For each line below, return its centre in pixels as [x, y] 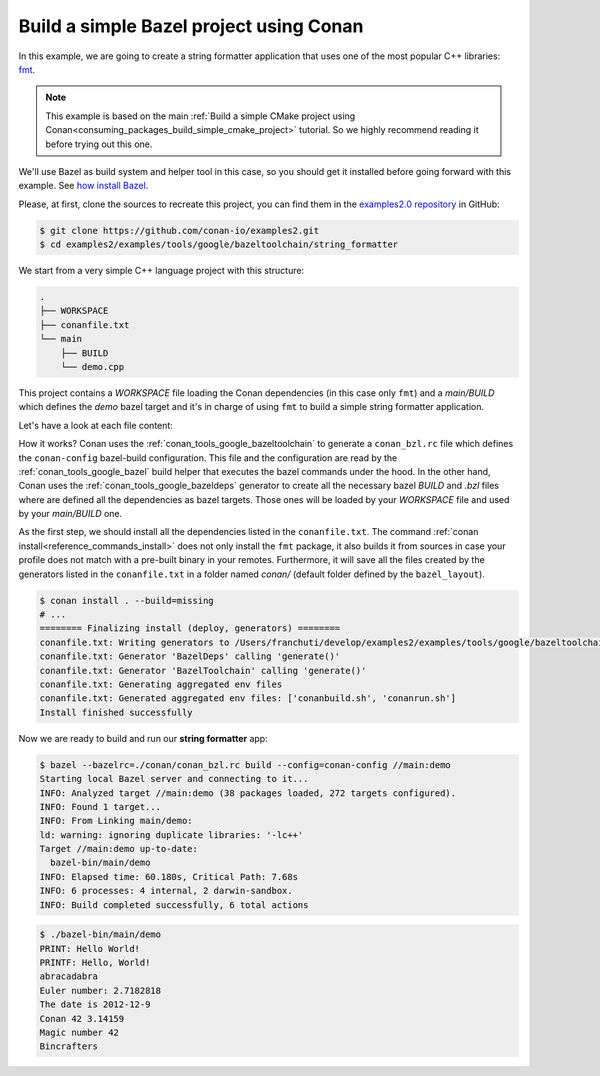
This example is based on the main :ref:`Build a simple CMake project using [200, 116]
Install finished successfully [116, 712]
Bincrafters [69, 1046]
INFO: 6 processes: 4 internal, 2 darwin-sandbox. [166, 891]
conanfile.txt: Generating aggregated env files [161, 684]
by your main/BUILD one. [70, 514]
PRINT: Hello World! [89, 948]
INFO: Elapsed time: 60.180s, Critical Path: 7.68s [169, 876]
